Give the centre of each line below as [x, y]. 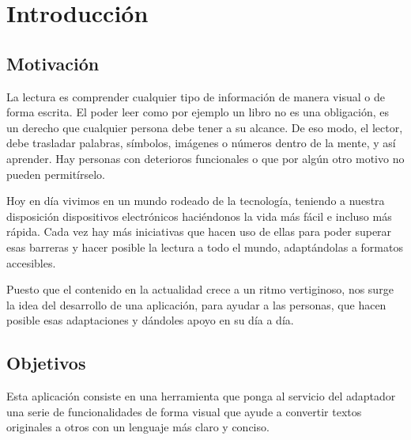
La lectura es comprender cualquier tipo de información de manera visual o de [196, 96]
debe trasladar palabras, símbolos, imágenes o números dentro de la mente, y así [201, 143]
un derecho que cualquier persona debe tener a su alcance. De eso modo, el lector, [205, 127]
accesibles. [31, 262]
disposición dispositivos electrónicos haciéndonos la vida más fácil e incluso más [199, 216]
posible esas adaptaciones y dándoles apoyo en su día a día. [150, 320]
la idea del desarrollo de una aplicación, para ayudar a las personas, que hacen [196, 304]
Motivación [53, 63]
